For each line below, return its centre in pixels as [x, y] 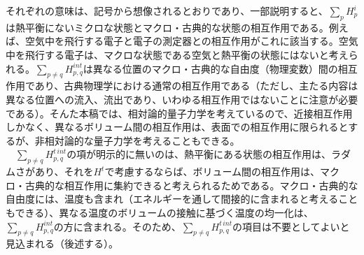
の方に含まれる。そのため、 [117, 226]
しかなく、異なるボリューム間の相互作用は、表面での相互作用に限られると [177, 127]
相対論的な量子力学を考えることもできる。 [142, 140]
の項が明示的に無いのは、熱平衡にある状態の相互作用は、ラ [204, 154]
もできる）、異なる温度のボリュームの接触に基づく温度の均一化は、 [160, 212]
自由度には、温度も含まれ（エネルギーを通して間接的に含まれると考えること [182, 199]
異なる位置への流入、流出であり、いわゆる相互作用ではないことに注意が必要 [182, 99]
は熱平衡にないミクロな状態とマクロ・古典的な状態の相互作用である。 [167, 27]
